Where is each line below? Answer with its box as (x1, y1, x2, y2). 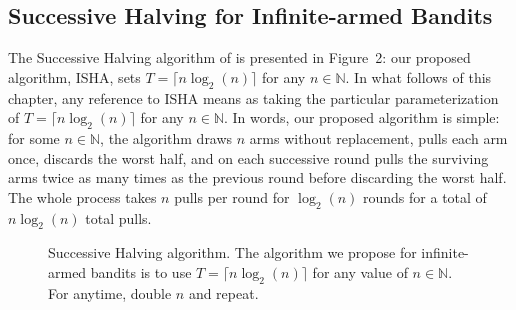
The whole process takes (8, 186, 157, 207)
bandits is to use (90, 261, 192, 282)
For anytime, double (48, 282, 172, 303)
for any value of (312, 261, 408, 282)
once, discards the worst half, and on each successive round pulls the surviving (8, 147, 489, 168)
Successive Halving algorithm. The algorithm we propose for (48, 242, 417, 263)
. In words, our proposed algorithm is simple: (224, 107, 500, 128)
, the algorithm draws (100, 127, 233, 148)
